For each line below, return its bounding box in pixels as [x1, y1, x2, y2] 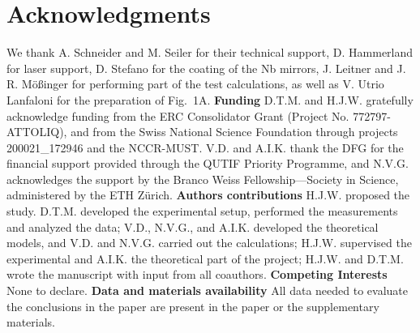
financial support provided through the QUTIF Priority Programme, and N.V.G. [6, 155, 409, 172]
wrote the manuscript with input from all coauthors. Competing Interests [6, 266, 388, 283]
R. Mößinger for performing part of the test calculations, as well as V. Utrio [6, 75, 384, 92]
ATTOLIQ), [6, 123, 67, 140]
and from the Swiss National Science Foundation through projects [71, 123, 398, 140]
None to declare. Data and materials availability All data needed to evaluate [6, 282, 408, 299]
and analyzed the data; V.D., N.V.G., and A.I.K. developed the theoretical [6, 218, 379, 235]
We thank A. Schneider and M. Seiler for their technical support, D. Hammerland [6, 44, 414, 61]
